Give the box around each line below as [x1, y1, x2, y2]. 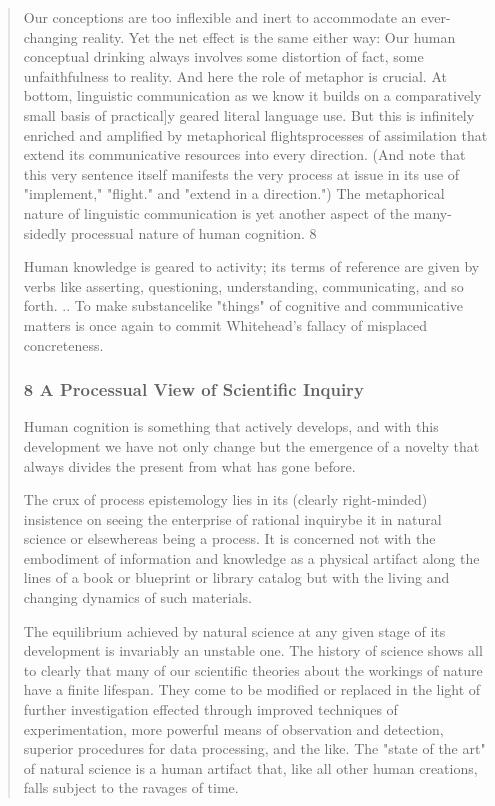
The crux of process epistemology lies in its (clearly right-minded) [23, 489, 428, 510]
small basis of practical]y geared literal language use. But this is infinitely [23, 104, 475, 125]
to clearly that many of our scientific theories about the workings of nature [23, 659, 483, 680]
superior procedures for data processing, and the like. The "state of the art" [23, 738, 486, 759]
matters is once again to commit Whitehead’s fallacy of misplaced [23, 314, 427, 335]
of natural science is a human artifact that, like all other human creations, [23, 757, 478, 778]
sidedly [23, 222, 67, 243]
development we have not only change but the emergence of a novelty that [23, 435, 480, 456]
